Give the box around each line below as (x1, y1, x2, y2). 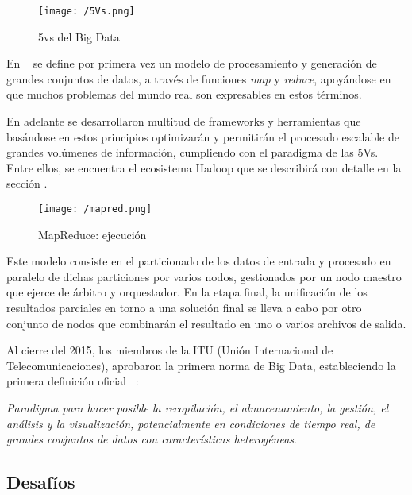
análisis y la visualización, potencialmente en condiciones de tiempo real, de (6, 415, 375, 431)
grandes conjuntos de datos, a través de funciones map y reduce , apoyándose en (6, 70, 391, 87)
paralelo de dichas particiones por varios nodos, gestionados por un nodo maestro (6, 268, 402, 284)
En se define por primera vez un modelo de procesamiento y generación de (6, 55, 377, 72)
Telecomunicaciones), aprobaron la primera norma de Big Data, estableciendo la (6, 357, 396, 373)
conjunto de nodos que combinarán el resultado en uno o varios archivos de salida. (6, 315, 406, 331)
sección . (6, 175, 48, 191)
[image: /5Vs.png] (38, 6, 135, 17)
